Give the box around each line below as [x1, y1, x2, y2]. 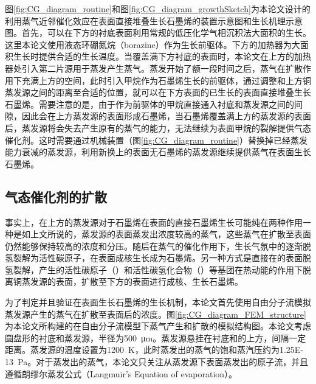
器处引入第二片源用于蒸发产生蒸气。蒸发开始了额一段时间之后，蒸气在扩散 [5, 61, 303, 74]
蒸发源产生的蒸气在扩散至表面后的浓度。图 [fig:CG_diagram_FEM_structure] [5, 307, 306, 320]
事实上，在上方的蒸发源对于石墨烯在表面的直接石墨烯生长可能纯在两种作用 [5, 215, 303, 228]
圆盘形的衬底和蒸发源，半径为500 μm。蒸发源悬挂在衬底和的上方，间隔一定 [5, 331, 306, 344]
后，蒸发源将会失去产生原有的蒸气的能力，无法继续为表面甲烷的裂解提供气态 [5, 121, 311, 134]
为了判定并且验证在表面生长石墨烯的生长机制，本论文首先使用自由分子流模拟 [5, 296, 311, 309]
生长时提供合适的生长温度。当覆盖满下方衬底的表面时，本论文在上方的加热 [13, 50, 311, 63]
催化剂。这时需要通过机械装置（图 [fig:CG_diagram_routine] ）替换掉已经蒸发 [5, 133, 307, 146]
